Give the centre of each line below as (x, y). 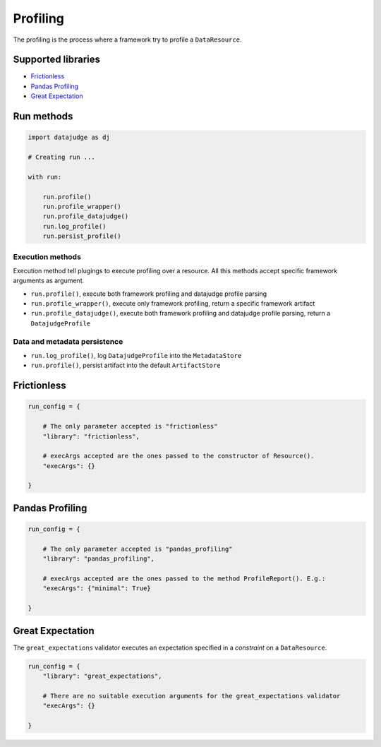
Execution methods (47, 256)
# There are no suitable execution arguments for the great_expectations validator (192, 696)
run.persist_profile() (82, 236)
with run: (45, 177)
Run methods (43, 116)
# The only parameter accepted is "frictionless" (130, 426)
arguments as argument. (49, 281)
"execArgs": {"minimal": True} (97, 588)
